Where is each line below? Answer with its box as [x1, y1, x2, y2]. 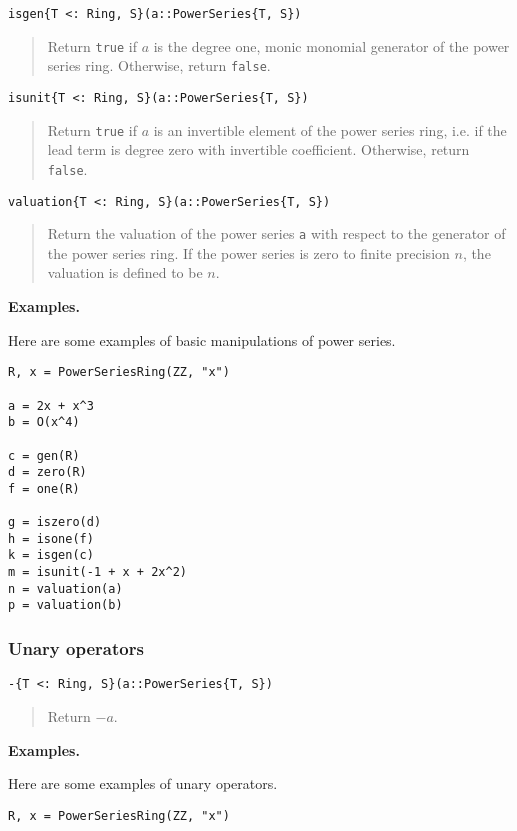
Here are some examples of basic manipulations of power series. [8, 329, 396, 350]
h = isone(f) [8, 531, 94, 546]
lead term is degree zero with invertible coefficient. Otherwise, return [47, 139, 470, 160]
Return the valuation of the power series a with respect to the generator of [47, 223, 506, 244]
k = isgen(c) [8, 548, 94, 563]
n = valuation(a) [8, 581, 123, 596]
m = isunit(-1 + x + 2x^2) [8, 565, 187, 580]
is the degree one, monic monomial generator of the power [153, 35, 510, 56]
